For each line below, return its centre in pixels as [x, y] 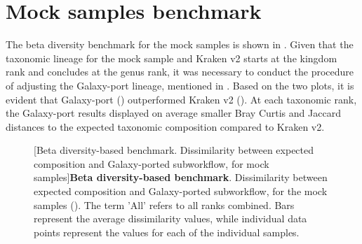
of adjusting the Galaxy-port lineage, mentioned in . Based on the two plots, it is [180, 85]
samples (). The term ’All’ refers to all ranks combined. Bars [164, 204]
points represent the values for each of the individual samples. [167, 232]
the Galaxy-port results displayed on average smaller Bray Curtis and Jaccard [173, 113]
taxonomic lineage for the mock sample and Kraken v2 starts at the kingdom [172, 58]
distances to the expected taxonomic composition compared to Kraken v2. [165, 126]
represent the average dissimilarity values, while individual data [170, 218]
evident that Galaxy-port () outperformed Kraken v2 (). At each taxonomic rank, [181, 99]
